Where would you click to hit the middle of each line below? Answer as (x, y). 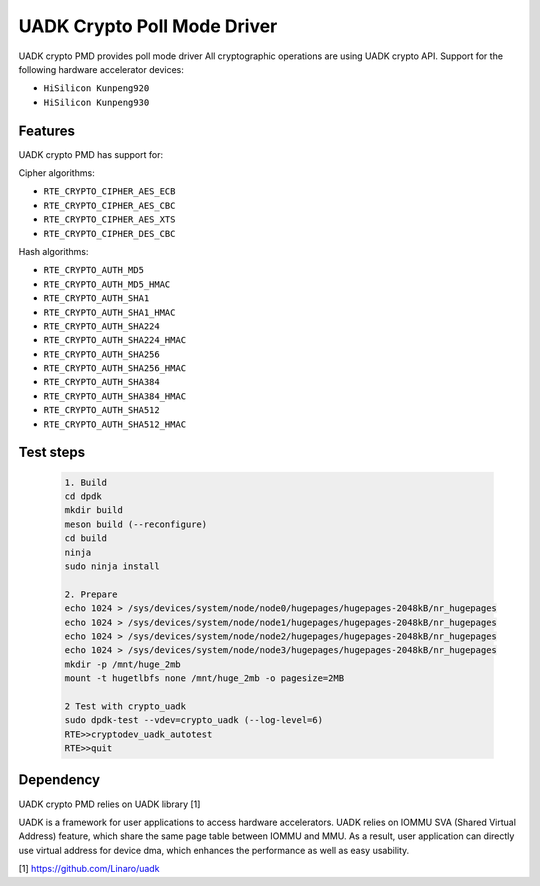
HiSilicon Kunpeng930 (96, 102)
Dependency (59, 780)
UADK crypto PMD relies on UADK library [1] (109, 804)
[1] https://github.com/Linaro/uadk (89, 869)
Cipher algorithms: (56, 173)
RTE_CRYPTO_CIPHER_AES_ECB (109, 191)
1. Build (86, 482)
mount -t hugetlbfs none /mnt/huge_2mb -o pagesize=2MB (204, 678)
